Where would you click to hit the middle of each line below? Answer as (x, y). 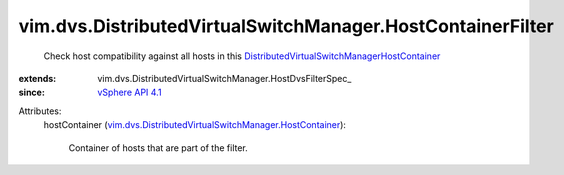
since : (31, 92)
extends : (37, 78)
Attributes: (40, 111)
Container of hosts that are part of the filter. (158, 147)
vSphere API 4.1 (129, 92)
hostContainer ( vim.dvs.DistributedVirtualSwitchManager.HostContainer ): (195, 125)
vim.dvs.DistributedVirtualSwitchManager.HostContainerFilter (286, 26)
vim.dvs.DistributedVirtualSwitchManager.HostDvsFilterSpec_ (224, 78)
